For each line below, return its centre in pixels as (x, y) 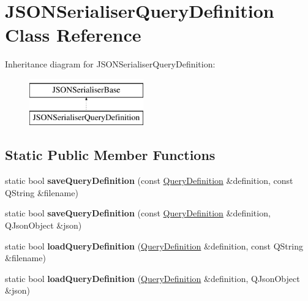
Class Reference (73, 35)
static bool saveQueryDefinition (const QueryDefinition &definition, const (149, 181)
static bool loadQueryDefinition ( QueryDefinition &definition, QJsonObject (152, 278)
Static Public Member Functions (110, 155)
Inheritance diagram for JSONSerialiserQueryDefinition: (110, 64)
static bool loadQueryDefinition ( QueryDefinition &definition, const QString (154, 246)
